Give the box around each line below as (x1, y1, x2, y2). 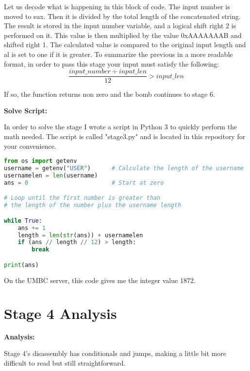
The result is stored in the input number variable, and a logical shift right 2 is (4, 20, 236, 31)
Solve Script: (4, 105, 48, 115)
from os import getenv (4, 158, 77, 165)
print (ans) (4, 261, 39, 268)
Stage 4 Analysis (4, 303, 117, 323)
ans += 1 (17, 224, 46, 231)
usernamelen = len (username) (4, 172, 98, 179)
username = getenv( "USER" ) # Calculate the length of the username (4, 165, 244, 172)
